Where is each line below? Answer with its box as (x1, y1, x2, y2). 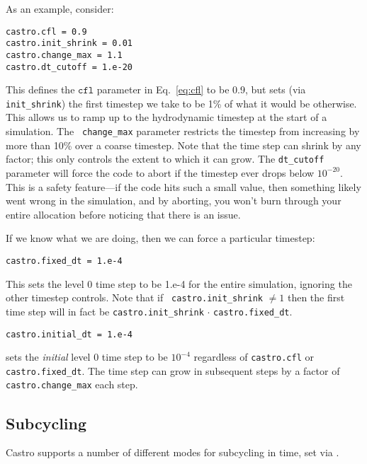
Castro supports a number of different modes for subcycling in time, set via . (6, 445, 339, 460)
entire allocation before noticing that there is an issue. (6, 207, 241, 221)
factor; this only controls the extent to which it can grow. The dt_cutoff (6, 151, 324, 166)
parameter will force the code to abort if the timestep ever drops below (6, 165, 315, 180)
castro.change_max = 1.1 (6, 50, 123, 60)
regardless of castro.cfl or (193, 349, 314, 364)
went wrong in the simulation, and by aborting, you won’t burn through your (6, 193, 341, 208)
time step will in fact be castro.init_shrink (6, 303, 204, 318)
